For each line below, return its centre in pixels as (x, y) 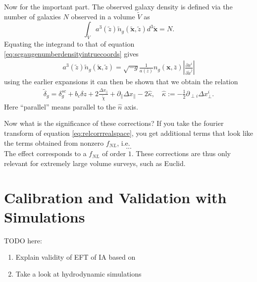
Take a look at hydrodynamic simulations (78, 273)
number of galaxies (32, 16)
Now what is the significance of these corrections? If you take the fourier (114, 123)
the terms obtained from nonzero (54, 142)
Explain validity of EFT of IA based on (76, 257)
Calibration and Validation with (115, 197)
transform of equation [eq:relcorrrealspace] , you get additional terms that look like (128, 133)
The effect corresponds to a (45, 153)
